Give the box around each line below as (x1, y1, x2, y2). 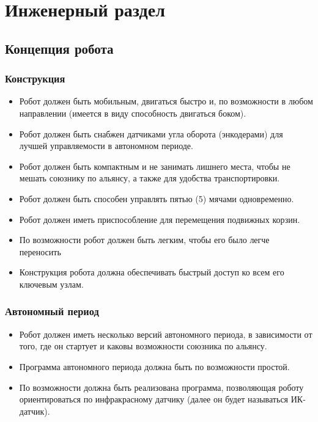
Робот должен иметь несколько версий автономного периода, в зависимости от (19, 327, 312, 340)
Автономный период (5, 304, 99, 319)
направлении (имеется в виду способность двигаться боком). (19, 106, 246, 119)
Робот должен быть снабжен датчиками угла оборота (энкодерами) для (19, 127, 283, 140)
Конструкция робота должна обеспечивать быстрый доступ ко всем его (19, 266, 284, 278)
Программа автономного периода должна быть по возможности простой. (19, 360, 290, 373)
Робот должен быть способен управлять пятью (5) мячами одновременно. (19, 192, 294, 205)
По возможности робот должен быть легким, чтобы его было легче (19, 233, 270, 246)
